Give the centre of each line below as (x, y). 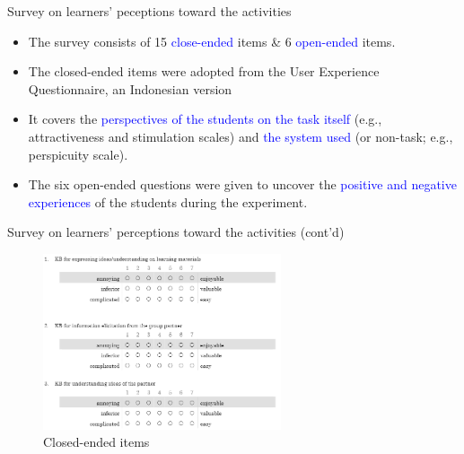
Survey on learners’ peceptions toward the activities (149, 11)
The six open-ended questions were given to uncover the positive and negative (242, 184)
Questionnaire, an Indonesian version (130, 88)
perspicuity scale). (78, 154)
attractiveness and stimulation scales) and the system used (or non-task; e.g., (241, 136)
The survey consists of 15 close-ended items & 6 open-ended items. (212, 41)
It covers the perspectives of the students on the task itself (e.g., (205, 119)
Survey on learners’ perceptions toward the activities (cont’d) (176, 232)
